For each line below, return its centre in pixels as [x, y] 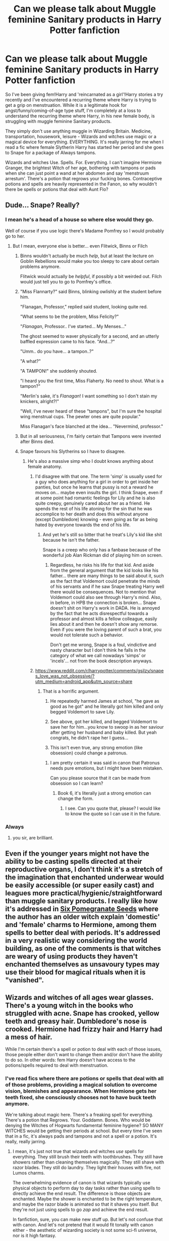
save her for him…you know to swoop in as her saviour [107, 727]
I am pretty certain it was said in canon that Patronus [105, 763]
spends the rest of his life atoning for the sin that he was [94, 508]
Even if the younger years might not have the [77, 854]
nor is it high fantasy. [34, 1235]
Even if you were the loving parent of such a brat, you [106, 629]
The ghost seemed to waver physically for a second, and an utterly [90, 336]
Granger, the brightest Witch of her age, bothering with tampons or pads [80, 168]
